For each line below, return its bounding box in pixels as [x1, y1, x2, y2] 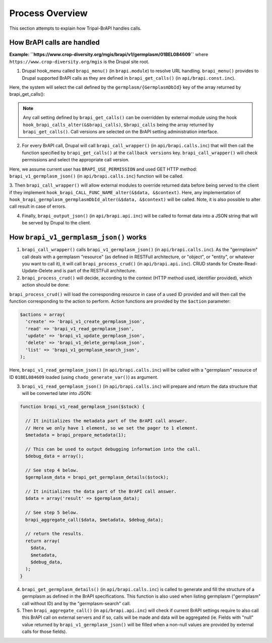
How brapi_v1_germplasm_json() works [9, 233, 147, 242]
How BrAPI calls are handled [9, 38, 100, 47]
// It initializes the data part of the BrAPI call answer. [25, 489, 177, 494]
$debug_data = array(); [25, 453, 84, 459]
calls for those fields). [22, 628, 67, 635]
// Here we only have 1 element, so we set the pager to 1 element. [25, 425, 198, 431]
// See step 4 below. [25, 467, 79, 473]
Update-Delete [22, 268, 53, 274]
